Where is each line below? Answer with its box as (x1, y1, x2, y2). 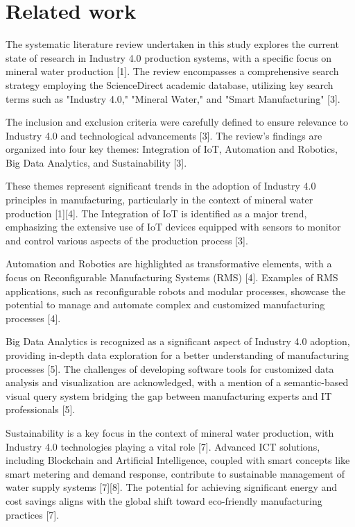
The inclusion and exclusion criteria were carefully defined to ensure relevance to (6, 115, 348, 129)
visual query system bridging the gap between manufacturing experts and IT (6, 388, 332, 403)
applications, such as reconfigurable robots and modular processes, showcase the (6, 283, 346, 298)
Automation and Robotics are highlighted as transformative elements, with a (6, 256, 332, 271)
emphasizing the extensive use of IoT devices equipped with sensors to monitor (6, 219, 341, 234)
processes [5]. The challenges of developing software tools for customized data (6, 361, 334, 376)
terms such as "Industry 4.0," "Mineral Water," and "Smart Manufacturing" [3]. (6, 91, 340, 106)
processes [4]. (6, 310, 61, 325)
